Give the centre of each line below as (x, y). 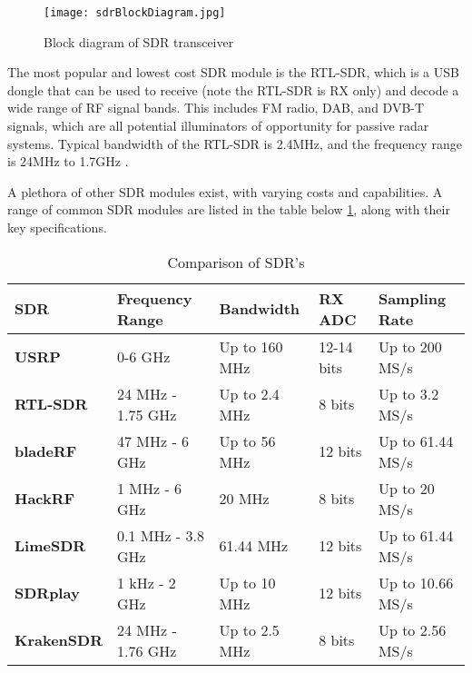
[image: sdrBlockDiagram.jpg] (135, 13)
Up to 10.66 (416, 582)
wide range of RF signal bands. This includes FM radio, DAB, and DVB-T (216, 108)
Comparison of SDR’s (236, 262)
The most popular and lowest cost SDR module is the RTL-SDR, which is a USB (233, 72)
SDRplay (47, 593)
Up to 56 (247, 440)
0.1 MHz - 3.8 (160, 535)
